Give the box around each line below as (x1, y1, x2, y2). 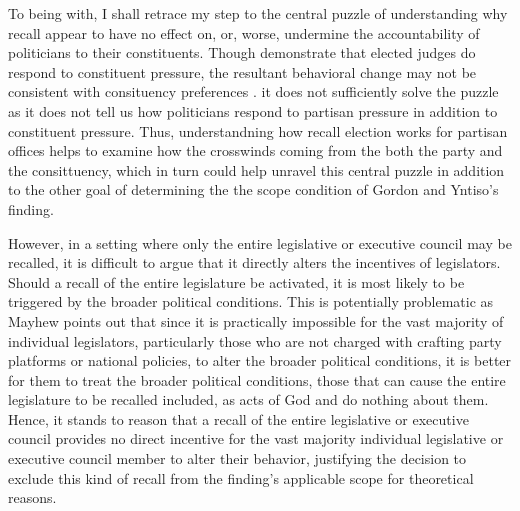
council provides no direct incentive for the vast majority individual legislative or (8, 428, 504, 449)
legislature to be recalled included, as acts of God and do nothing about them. (8, 389, 489, 410)
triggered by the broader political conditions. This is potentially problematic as (8, 291, 494, 312)
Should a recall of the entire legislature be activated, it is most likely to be (8, 271, 465, 292)
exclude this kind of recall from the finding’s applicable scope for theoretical (8, 467, 474, 488)
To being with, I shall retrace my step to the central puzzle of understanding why (8, 3, 508, 23)
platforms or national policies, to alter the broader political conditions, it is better (8, 350, 512, 371)
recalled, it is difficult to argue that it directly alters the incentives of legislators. (8, 252, 501, 273)
